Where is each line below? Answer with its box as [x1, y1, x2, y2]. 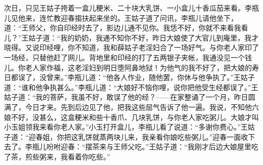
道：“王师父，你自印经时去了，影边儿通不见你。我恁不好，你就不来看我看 [4, 22, 248, 33]
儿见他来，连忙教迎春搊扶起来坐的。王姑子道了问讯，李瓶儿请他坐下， [4, 12, 238, 23]
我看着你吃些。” [60, 151, 110, 161]
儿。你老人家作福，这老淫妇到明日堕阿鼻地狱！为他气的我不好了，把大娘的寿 [4, 62, 259, 72]
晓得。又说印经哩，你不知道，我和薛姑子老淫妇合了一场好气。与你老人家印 [4, 42, 252, 53]
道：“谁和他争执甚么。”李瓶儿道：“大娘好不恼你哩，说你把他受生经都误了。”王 [4, 81, 258, 92]
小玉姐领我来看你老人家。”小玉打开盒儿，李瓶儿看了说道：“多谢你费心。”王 [4, 121, 248, 132]
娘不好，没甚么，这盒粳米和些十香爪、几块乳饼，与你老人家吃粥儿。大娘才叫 [4, 111, 259, 122]
